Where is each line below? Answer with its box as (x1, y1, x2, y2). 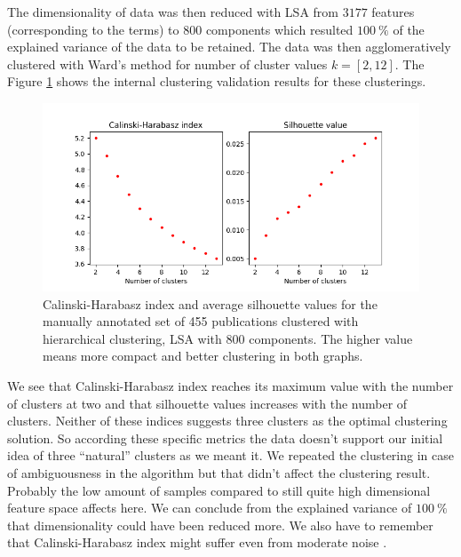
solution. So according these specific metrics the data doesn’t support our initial (7, 428, 443, 447)
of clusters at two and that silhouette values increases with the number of (7, 394, 408, 412)
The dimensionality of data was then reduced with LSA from (7, 3, 338, 20)
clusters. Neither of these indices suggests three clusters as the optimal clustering (7, 411, 448, 430)
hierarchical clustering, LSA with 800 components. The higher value (43, 329, 413, 347)
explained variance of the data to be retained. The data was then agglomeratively (7, 37, 451, 56)
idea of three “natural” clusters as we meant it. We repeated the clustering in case (7, 446, 454, 465)
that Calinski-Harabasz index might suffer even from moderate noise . (7, 533, 387, 552)
